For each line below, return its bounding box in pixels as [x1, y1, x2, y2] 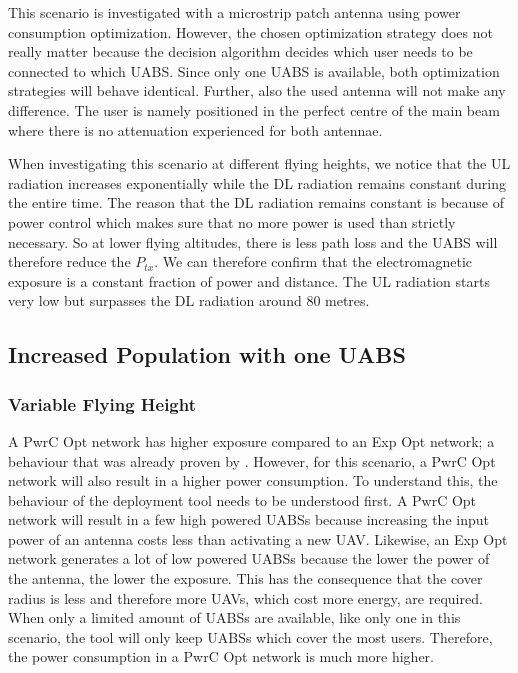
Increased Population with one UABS [8, 339, 406, 370]
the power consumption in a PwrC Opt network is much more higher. [8, 646, 434, 667]
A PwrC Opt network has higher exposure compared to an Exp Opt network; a [8, 430, 495, 451]
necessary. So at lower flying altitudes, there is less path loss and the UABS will [8, 231, 498, 252]
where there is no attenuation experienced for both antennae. [8, 119, 383, 140]
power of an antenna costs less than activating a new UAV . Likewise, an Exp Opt [8, 528, 508, 549]
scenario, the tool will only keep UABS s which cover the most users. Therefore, [8, 626, 493, 647]
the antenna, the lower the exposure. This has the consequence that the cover [8, 568, 483, 589]
